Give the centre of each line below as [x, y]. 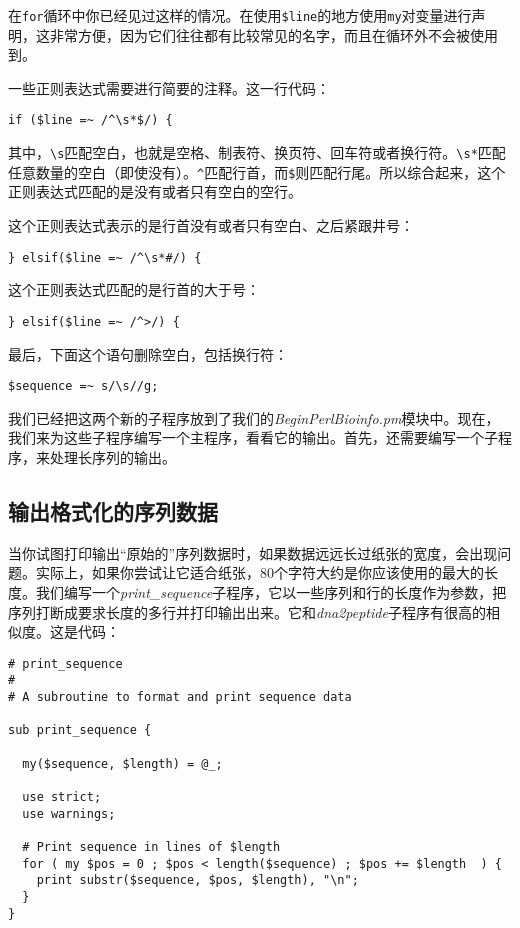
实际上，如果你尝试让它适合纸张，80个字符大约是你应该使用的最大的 [259, 572]
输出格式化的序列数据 [113, 510]
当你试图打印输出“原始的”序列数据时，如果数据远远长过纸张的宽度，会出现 [253, 552]
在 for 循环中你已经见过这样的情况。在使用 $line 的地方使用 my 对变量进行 [240, 15]
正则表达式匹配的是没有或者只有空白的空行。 [155, 191]
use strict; [62, 796]
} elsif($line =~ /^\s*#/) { [105, 257]
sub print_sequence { [80, 730]
